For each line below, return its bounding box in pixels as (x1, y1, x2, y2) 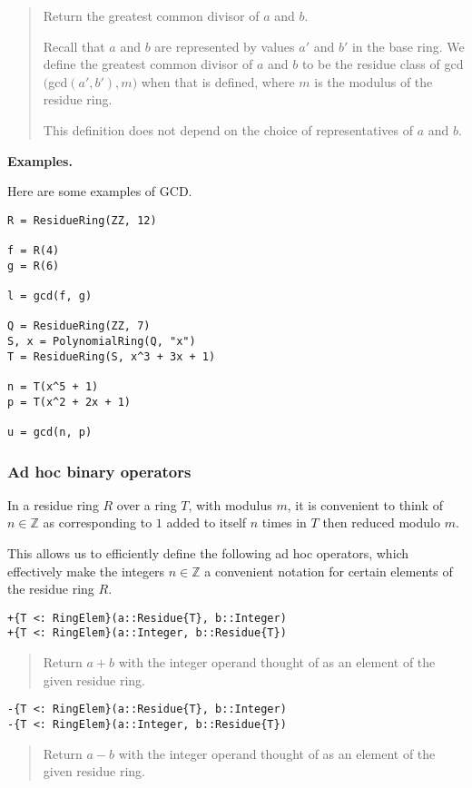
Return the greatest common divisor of (43, 6, 260, 25)
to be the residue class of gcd (301, 54, 464, 74)
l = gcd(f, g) (7, 290, 93, 303)
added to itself (166, 513, 247, 532)
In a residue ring (7, 495, 99, 514)
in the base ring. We (351, 36, 465, 55)
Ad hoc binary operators (7, 459, 192, 482)
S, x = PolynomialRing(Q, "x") (7, 335, 196, 348)
